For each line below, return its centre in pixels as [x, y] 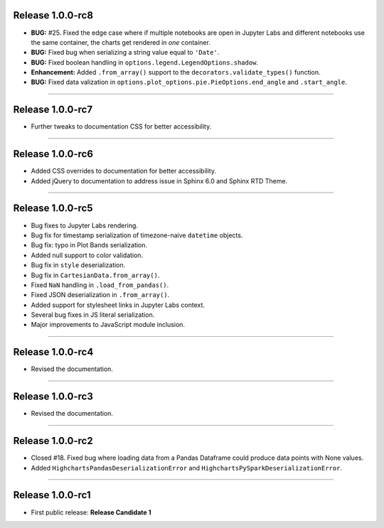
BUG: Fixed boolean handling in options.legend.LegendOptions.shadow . [145, 62]
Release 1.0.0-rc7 [53, 110]
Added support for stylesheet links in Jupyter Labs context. [118, 305]
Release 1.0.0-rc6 [53, 154]
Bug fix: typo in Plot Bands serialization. [89, 245]
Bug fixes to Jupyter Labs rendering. [85, 225]
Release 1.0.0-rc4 [53, 352]
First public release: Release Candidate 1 [91, 512]
